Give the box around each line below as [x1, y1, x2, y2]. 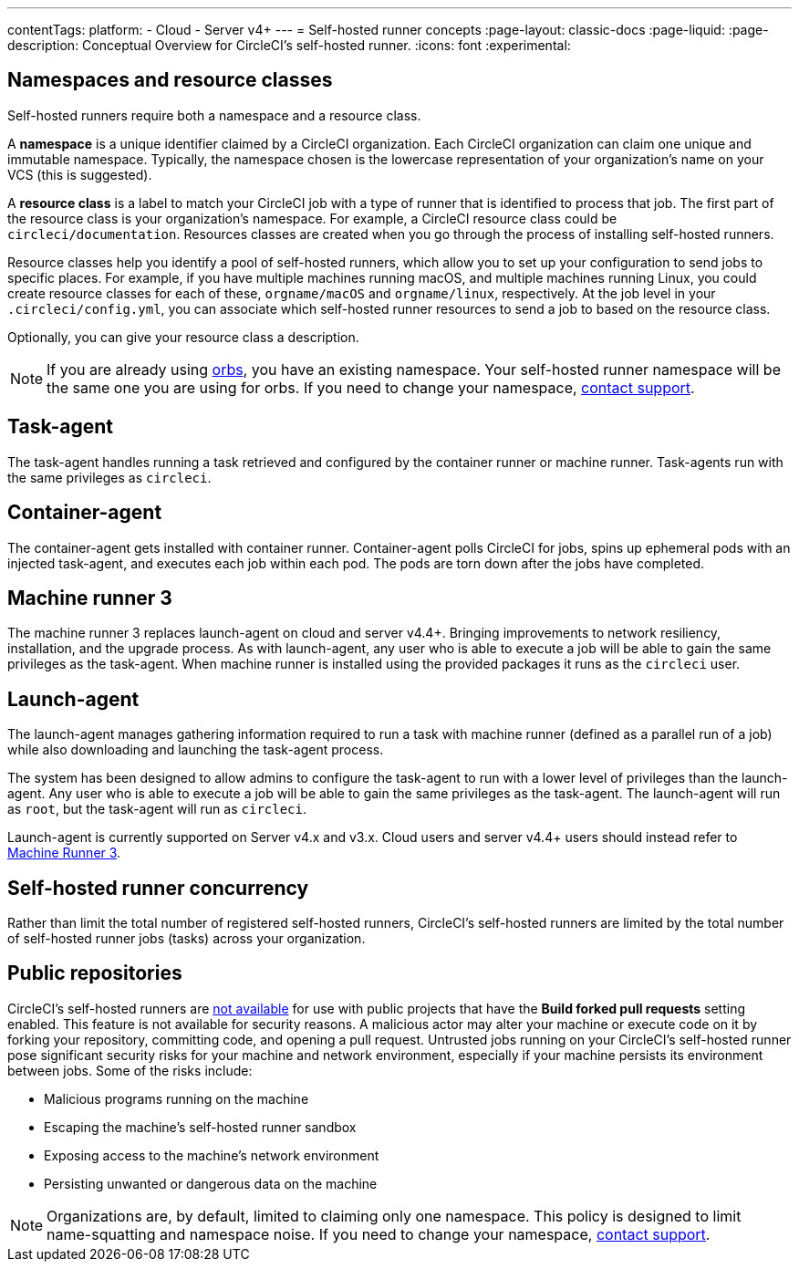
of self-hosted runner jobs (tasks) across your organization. [7, 931, 366, 947]
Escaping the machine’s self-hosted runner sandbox [44, 1118, 357, 1135]
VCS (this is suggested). [7, 166, 152, 182]
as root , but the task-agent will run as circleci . [7, 801, 307, 817]
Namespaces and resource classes [7, 68, 333, 92]
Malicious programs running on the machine [44, 1090, 309, 1107]
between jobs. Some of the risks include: [7, 1062, 253, 1078]
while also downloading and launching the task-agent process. [7, 742, 384, 758]
